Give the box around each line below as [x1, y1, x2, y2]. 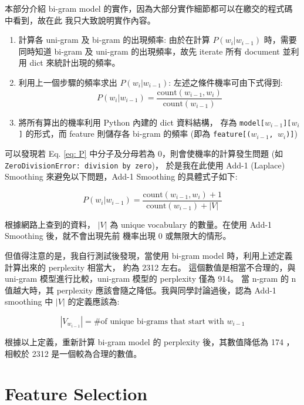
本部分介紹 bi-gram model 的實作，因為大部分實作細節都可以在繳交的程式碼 [5, 2, 293, 14]
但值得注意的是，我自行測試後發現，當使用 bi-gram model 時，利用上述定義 [5, 249, 293, 262]
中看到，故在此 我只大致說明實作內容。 [5, 14, 156, 26]
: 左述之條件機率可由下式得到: [168, 76, 283, 88]
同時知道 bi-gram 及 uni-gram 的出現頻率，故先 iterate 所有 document [18, 45, 280, 57]
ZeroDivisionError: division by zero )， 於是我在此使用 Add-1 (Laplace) [5, 158, 285, 171]
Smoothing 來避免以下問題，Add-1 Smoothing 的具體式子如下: [5, 170, 238, 183]
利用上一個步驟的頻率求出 [18, 76, 117, 88]
